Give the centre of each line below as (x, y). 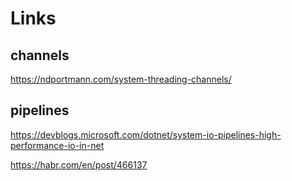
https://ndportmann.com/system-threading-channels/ (121, 79)
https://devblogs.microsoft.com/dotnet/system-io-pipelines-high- (146, 134)
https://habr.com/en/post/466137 (79, 164)
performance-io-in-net (57, 145)
